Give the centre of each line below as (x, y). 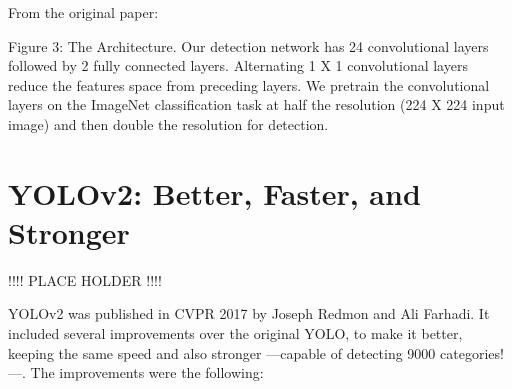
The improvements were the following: (147, 372)
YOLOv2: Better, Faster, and (214, 192)
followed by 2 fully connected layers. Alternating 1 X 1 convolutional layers (238, 65)
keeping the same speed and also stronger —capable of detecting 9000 (222, 352)
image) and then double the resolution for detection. (168, 123)
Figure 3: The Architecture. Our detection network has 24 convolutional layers (248, 45)
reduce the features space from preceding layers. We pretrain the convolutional (249, 84)
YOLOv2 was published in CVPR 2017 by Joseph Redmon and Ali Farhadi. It (249, 313)
